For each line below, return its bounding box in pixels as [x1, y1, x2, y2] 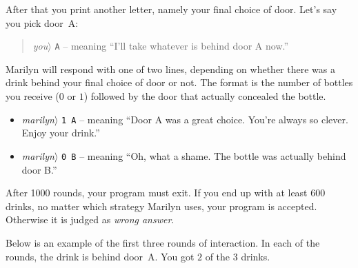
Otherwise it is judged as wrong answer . [6, 212, 175, 227]
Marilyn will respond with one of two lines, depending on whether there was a [6, 61, 335, 76]
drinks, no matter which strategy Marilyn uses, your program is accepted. [6, 198, 317, 213]
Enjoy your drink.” [21, 125, 100, 140]
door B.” [21, 162, 57, 176]
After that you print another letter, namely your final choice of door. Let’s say [6, 2, 337, 16]
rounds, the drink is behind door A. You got [6, 249, 195, 263]
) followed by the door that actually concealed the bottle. [83, 89, 326, 103]
